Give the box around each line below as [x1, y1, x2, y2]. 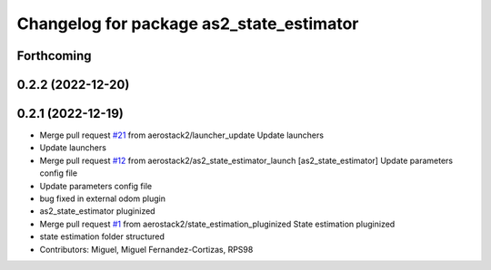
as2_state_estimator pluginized [39, 206, 155, 217]
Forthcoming [16, 48, 92, 63]
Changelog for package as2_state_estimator [16, 14, 359, 34]
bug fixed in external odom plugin [39, 193, 165, 204]
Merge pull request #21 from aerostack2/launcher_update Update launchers [39, 130, 325, 140]
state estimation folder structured [39, 231, 165, 242]
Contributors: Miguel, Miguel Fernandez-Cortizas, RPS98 [39, 244, 254, 255]
